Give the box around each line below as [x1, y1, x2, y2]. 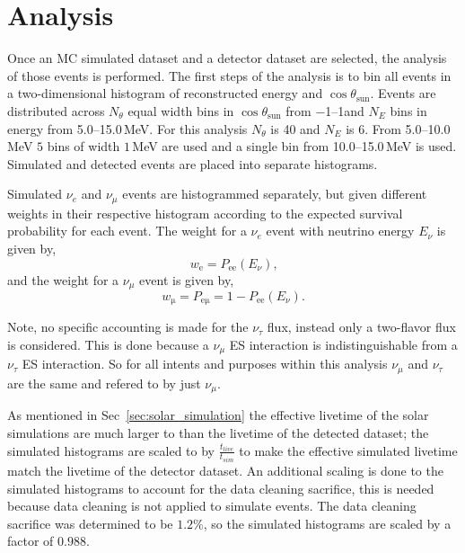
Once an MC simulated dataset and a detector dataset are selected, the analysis [7, 49, 447, 67]
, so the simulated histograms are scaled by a [203, 513, 452, 532]
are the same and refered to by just [7, 373, 201, 392]
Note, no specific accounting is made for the [7, 317, 249, 336]
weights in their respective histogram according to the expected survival [7, 203, 403, 222]
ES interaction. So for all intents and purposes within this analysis [22, 354, 388, 373]
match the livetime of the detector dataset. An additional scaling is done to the [7, 461, 443, 480]
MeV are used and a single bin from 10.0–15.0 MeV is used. [132, 137, 457, 156]
